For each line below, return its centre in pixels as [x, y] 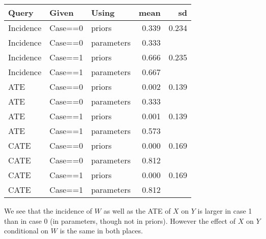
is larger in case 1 [225, 211]
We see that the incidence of [48, 211]
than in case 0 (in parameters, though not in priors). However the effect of [120, 220]
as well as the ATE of [137, 211]
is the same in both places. [101, 231]
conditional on [26, 231]
